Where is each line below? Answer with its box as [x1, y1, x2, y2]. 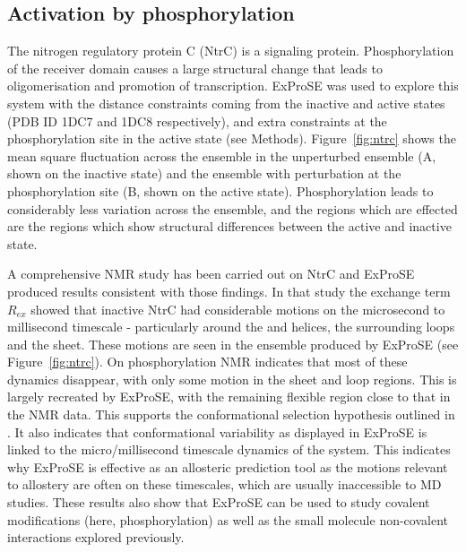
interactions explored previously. [7, 528, 185, 547]
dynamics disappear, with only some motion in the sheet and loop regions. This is [7, 369, 457, 388]
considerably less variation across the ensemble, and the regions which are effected [7, 199, 458, 218]
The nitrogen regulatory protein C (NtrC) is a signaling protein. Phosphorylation [7, 41, 454, 60]
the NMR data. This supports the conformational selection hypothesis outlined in [7, 405, 455, 424]
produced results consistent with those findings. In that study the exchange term [7, 281, 451, 300]
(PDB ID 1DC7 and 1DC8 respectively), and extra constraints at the [7, 111, 387, 130]
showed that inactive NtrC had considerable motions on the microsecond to [30, 299, 445, 318]
